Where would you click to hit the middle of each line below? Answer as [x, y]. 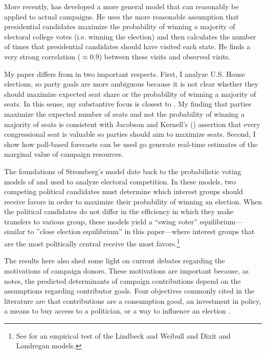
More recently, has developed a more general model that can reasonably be [121, 6]
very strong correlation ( [42, 56]
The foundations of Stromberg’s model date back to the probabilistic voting [123, 171]
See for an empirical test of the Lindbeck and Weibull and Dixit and [123, 335]
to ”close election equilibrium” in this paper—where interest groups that [141, 231]
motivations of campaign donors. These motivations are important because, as [127, 270]
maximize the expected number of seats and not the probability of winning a [125, 113]
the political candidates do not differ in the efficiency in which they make [119, 211]
